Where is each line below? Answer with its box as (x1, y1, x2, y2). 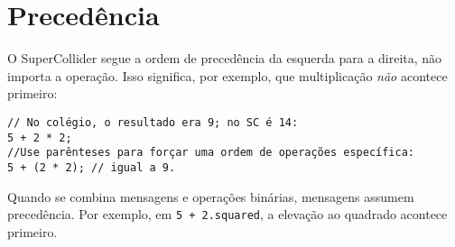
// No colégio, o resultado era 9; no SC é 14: (7, 115, 299, 129)
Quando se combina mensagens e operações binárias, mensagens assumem (7, 187, 414, 206)
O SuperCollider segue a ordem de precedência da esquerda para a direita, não (7, 49, 442, 68)
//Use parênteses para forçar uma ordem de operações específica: (7, 146, 415, 160)
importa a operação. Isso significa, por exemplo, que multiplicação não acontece (7, 66, 448, 85)
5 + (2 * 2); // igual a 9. (7, 160, 176, 174)
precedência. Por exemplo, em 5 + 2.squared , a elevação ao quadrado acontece (7, 205, 448, 224)
